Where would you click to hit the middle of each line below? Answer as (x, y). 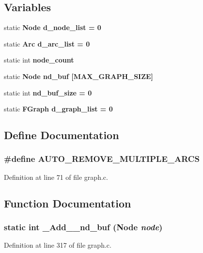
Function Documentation (68, 203)
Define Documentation (62, 135)
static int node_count (39, 60)
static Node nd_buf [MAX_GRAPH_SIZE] (79, 76)
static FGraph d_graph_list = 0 (58, 109)
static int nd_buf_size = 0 (48, 92)
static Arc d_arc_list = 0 (47, 43)
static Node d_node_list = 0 (53, 27)
